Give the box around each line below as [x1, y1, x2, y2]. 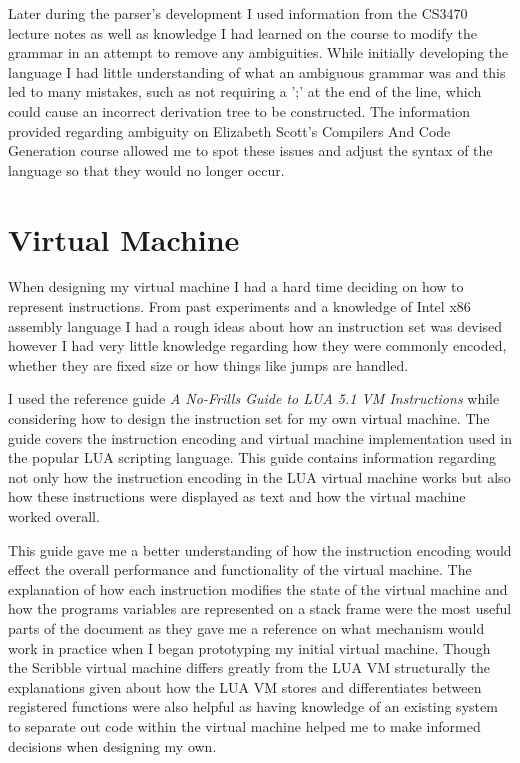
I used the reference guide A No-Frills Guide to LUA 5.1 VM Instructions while [8, 388, 500, 409]
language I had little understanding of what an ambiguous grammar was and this [8, 61, 506, 82]
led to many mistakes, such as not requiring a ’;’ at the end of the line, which [8, 81, 482, 102]
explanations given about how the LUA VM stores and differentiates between [8, 676, 482, 697]
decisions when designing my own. [8, 735, 217, 756]
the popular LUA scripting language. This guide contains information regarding [8, 447, 496, 468]
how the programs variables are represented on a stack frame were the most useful [8, 598, 512, 619]
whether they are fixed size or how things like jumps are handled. [8, 354, 409, 375]
